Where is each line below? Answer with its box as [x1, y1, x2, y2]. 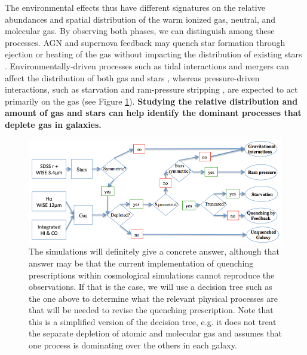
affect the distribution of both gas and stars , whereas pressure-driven [5, 71, 260, 84]
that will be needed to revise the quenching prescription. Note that [29, 304, 274, 316]
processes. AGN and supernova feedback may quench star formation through [5, 36, 285, 48]
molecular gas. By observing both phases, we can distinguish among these [5, 25, 275, 37]
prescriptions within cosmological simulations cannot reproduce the [29, 268, 275, 281]
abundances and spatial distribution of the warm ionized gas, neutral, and [5, 13, 276, 25]
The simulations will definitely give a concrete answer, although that [29, 245, 280, 258]
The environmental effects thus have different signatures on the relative [5, 1, 265, 13]
